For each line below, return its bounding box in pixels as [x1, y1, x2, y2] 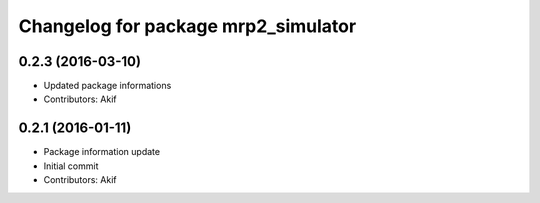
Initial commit [43, 160, 99, 172]
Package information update [43, 146, 160, 158]
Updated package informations [43, 80, 172, 92]
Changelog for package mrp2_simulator [18, 15, 357, 37]
